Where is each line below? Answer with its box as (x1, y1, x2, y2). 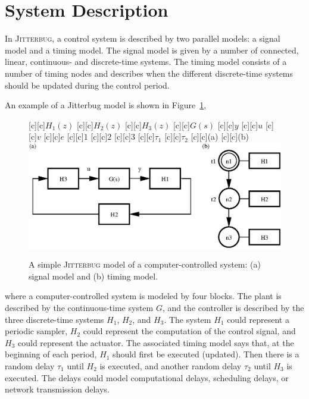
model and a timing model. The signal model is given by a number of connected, (5, 43, 299, 56)
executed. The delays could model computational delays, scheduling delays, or (5, 371, 289, 384)
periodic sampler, (5, 325, 68, 337)
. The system (164, 313, 211, 325)
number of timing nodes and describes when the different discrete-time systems (5, 67, 294, 79)
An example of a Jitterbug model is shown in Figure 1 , (5, 99, 207, 111)
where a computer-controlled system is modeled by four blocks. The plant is (5, 290, 282, 302)
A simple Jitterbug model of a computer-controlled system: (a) (29, 258, 261, 271)
